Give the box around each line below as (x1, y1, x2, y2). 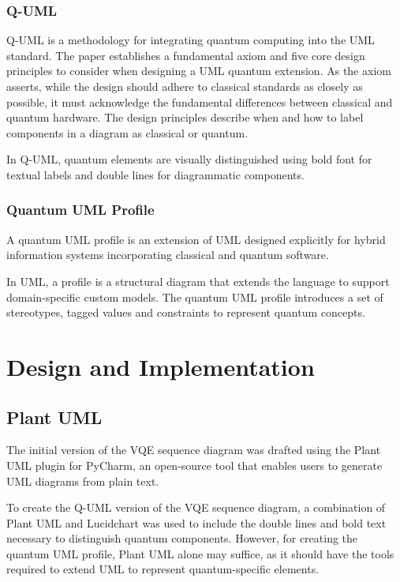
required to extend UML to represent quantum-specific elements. (6, 561, 320, 577)
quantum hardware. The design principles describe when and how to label (6, 109, 364, 126)
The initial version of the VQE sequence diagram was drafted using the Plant (6, 441, 381, 458)
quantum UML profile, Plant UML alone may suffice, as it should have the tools (6, 545, 394, 561)
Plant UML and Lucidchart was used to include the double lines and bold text (6, 514, 387, 531)
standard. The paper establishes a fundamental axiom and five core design (6, 47, 365, 63)
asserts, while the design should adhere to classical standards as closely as (6, 78, 363, 94)
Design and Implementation (6, 350, 315, 382)
